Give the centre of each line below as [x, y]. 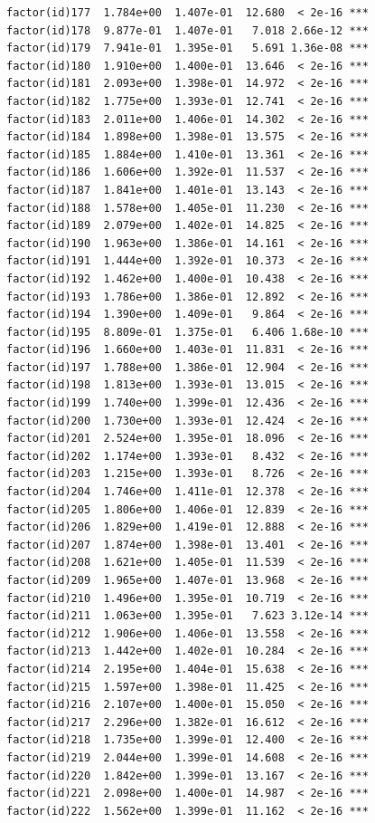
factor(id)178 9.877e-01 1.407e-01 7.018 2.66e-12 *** [187, 30]
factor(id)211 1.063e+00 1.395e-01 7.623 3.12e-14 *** [187, 616]
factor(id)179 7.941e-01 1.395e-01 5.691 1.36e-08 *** [187, 48]
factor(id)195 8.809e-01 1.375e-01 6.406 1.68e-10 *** [187, 332]
